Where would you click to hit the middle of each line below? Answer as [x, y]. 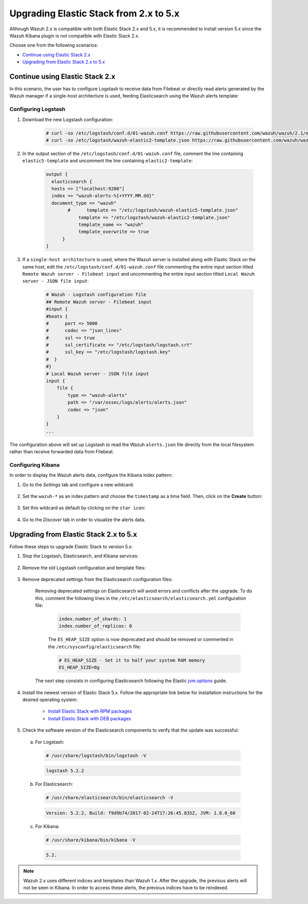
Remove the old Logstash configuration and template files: [84, 568]
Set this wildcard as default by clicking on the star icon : [84, 508]
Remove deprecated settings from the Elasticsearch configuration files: [98, 579]
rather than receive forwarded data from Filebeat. [62, 452]
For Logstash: [50, 742]
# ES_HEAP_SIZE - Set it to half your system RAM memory [132, 660]
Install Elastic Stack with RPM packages [90, 711]
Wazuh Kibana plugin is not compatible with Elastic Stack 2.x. [74, 35]
